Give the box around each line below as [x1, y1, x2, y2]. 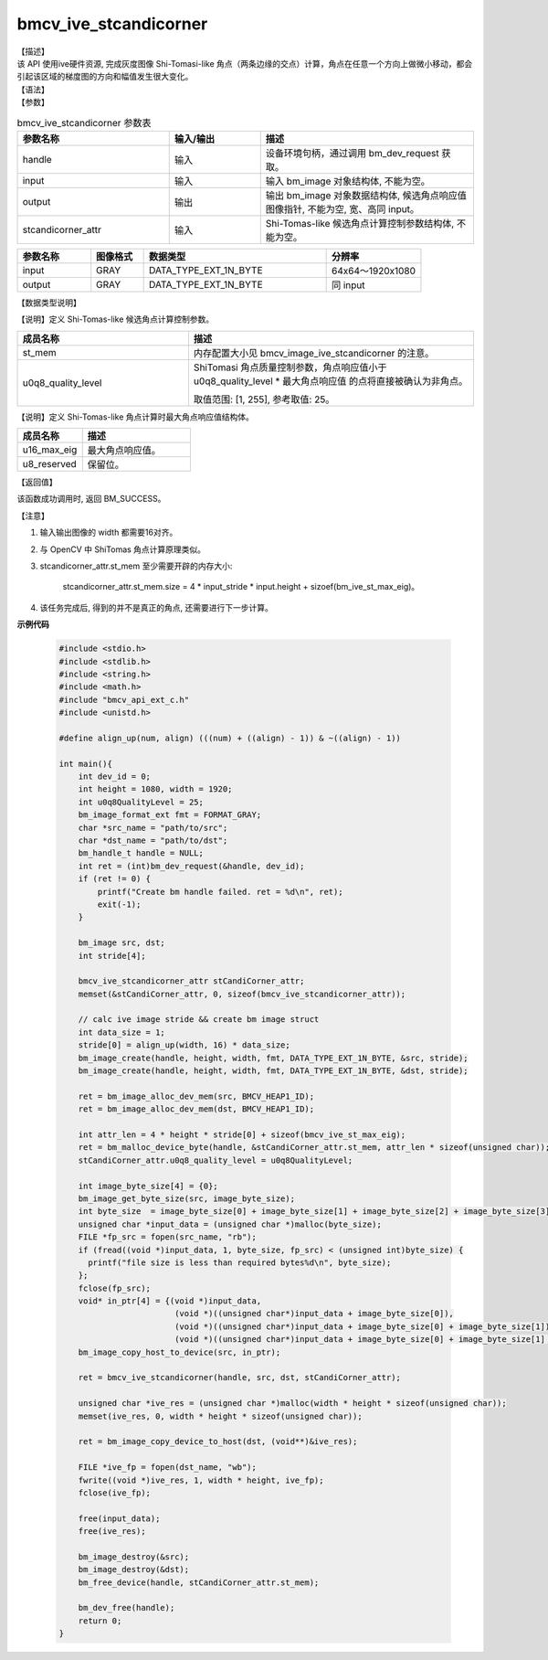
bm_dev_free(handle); [78, 1602, 175, 1613]
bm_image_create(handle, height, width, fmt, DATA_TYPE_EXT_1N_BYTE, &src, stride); [78, 1052, 469, 1063]
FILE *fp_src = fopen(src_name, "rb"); [78, 1232, 258, 1242]
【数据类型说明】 [16, 297, 81, 308]
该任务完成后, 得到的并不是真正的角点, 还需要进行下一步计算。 [39, 601, 273, 612]
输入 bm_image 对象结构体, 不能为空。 [265, 175, 431, 187]
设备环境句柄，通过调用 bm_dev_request [265, 146, 439, 159]
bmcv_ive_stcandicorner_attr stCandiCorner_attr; [78, 976, 305, 986]
